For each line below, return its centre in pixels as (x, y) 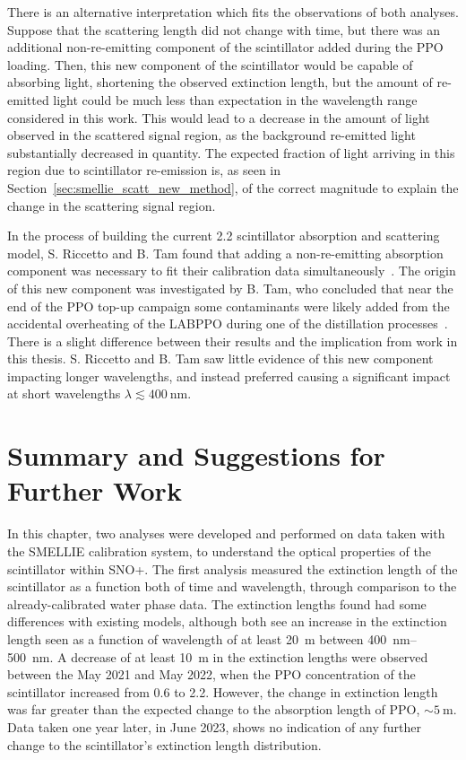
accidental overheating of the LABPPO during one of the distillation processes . (228, 323)
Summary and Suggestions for (196, 455)
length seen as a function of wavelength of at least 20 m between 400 (197, 638)
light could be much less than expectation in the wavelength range (235, 99)
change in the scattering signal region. (112, 205)
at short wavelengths (64, 393)
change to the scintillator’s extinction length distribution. (164, 744)
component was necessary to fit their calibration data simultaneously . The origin (232, 271)
